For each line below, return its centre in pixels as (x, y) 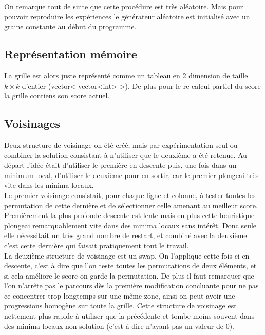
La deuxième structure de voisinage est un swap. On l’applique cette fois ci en (127, 255)
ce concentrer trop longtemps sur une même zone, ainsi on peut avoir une (120, 295)
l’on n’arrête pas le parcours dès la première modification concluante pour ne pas (131, 285)
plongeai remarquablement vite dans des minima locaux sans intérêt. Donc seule (130, 225)
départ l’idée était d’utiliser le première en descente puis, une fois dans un (120, 165)
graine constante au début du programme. (70, 26)
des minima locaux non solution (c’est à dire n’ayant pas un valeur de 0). (119, 326)
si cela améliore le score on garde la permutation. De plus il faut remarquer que (129, 275)
